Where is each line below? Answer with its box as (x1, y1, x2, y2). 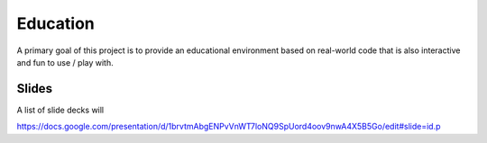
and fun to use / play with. (16, 57, 115, 67)
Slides (16, 81, 53, 96)
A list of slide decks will (16, 104, 105, 115)
